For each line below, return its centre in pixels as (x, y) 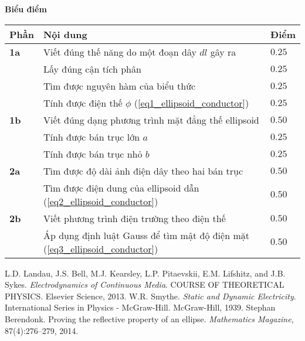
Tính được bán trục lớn (91, 137)
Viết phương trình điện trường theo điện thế (134, 218)
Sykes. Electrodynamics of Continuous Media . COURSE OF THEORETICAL (145, 284)
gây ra (223, 52)
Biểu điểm (26, 9)
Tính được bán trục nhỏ (93, 154)
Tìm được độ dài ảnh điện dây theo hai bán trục (143, 170)
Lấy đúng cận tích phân (92, 69)
